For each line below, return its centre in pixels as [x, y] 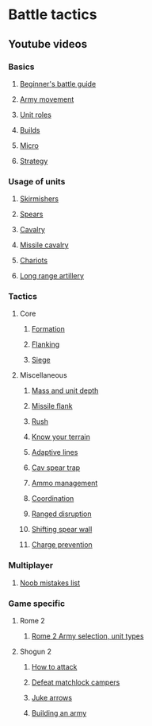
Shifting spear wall [62, 530]
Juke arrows [52, 698]
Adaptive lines [55, 452]
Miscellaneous [43, 375]
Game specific [37, 604]
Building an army [59, 713]
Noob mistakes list [50, 583]
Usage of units [37, 181]
